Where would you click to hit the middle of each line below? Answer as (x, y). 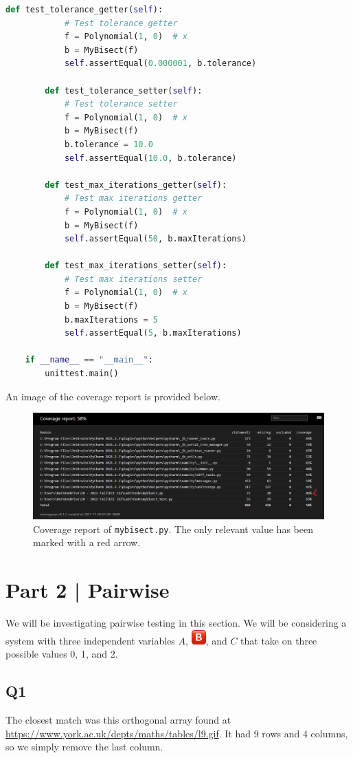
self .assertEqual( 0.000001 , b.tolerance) (160, 64)
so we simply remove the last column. (84, 747)
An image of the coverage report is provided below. (113, 396)
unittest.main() (82, 374)
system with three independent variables (90, 640)
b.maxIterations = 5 (111, 320)
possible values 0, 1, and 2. (62, 654)
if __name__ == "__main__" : (89, 360)
